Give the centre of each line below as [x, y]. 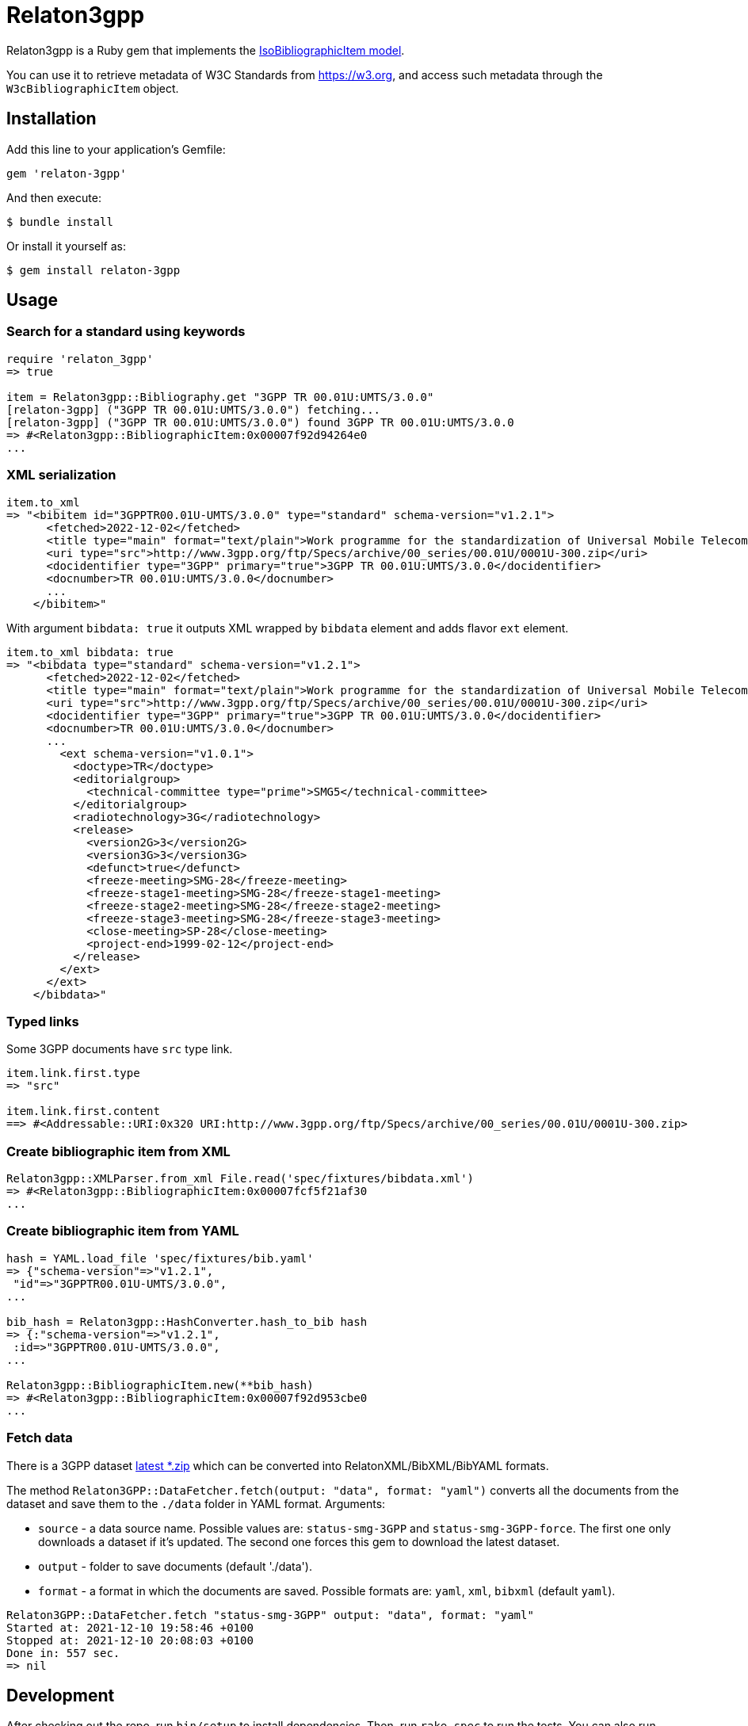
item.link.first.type [73, 1073]
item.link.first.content [83, 1111]
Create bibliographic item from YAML [123, 1231]
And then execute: [54, 197]
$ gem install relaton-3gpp [93, 270]
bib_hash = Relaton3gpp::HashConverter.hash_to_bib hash [187, 1321]
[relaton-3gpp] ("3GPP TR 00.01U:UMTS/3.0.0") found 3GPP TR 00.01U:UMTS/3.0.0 [260, 422]
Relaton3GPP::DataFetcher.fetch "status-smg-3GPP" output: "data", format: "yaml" [270, 1615]
